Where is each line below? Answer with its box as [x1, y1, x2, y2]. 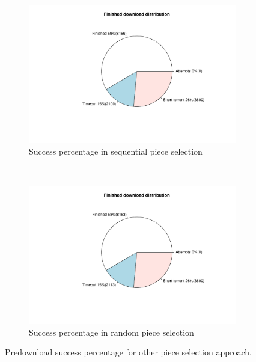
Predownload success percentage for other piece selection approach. [5, 346, 252, 358]
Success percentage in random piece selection [29, 325, 194, 338]
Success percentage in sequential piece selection [29, 144, 203, 157]
